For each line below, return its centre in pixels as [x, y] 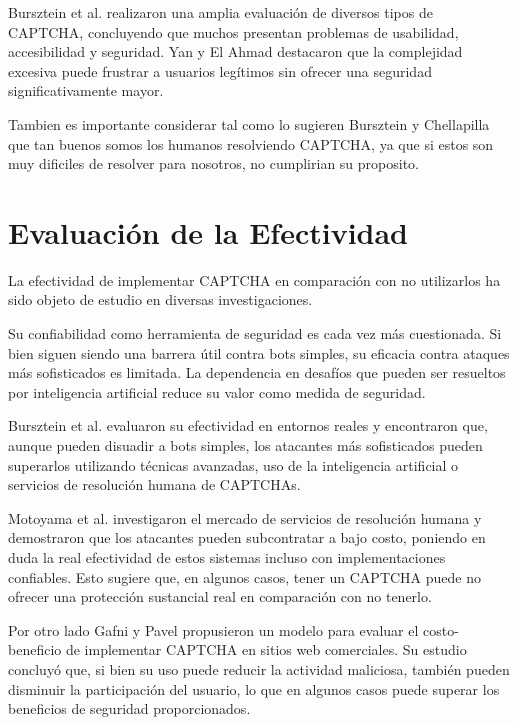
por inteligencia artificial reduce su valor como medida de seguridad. [217, 391]
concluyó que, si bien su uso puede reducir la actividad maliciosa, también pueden [259, 668]
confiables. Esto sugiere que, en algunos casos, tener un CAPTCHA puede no [245, 576]
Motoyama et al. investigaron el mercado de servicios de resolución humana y [245, 517]
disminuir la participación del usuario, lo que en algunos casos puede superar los [254, 688]
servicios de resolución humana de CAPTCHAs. [154, 484]
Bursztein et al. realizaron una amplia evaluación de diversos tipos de [220, 12]
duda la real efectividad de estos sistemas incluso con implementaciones [227, 557]
